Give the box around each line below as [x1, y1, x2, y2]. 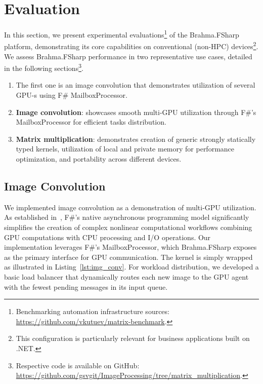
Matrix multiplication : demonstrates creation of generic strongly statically [16, 133, 256, 144]
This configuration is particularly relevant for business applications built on [16, 333, 250, 343]
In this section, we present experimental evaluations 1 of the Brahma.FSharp [4, 28, 239, 40]
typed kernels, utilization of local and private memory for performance [16, 143, 235, 154]
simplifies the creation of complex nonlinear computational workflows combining [4, 222, 252, 233]
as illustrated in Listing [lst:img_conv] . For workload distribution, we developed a [4, 261, 259, 272]
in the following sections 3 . [4, 61, 83, 73]
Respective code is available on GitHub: [16, 360, 140, 370]
